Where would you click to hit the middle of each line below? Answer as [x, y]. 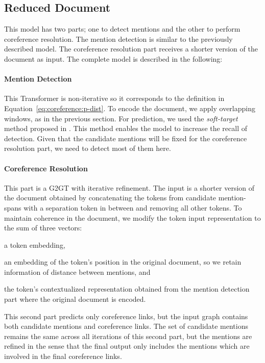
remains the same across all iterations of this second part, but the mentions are [128, 336]
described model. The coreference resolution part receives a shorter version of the [131, 49]
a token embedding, [35, 244]
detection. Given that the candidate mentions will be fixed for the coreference [126, 138]
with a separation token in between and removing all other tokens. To [133, 207]
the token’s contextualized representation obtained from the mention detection [127, 289]
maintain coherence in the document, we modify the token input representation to [132, 217]
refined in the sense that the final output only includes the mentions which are [127, 346]
